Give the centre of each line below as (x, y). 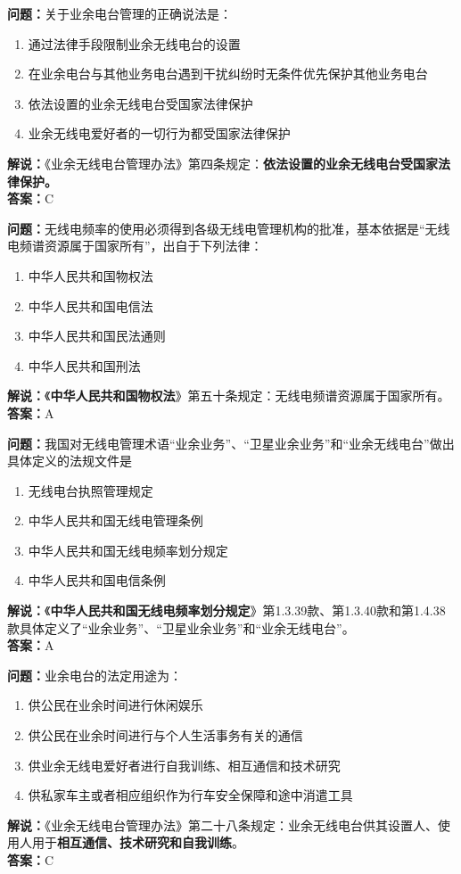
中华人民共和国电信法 (91, 305)
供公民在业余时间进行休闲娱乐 (115, 705)
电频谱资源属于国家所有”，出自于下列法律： (135, 246)
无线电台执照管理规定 (91, 490)
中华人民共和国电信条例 (97, 580)
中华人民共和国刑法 (84, 365)
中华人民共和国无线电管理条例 (115, 520)
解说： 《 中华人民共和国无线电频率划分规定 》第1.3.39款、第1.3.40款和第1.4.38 (226, 610)
